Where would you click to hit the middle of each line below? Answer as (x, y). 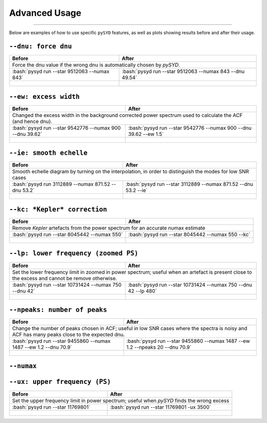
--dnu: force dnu (41, 46)
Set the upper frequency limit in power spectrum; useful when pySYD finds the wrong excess (121, 400)
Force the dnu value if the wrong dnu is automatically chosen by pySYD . (96, 65)
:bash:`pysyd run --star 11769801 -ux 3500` (160, 407)
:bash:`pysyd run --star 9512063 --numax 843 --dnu (183, 72)
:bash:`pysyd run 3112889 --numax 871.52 (61, 184)
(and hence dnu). (32, 121)
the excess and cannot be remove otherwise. (65, 278)
